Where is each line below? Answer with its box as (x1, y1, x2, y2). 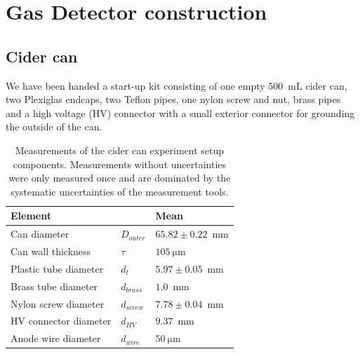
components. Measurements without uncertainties (13, 156, 227, 171)
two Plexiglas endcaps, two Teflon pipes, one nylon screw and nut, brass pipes (6, 92, 341, 107)
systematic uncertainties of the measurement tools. (11, 184, 229, 198)
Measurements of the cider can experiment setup (15, 142, 225, 157)
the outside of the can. (6, 119, 102, 134)
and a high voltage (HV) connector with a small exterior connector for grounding (6, 105, 355, 120)
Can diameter (11, 226, 69, 241)
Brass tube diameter (11, 278, 98, 293)
